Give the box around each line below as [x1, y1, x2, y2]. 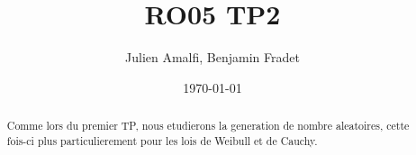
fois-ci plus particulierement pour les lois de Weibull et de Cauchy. [6, 132, 318, 148]
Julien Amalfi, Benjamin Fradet [125, 48, 300, 67]
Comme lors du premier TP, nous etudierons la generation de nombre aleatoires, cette [6, 118, 410, 133]
